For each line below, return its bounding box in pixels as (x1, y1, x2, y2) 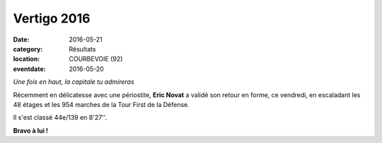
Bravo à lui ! (13, 126, 49, 135)
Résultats (69, 44, 96, 53)
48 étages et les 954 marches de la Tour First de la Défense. (13, 100, 190, 108)
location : (13, 55, 40, 63)
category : (13, 44, 43, 53)
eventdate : (13, 64, 46, 73)
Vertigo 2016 (13, 11, 91, 26)
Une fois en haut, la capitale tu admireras (13, 77, 134, 86)
